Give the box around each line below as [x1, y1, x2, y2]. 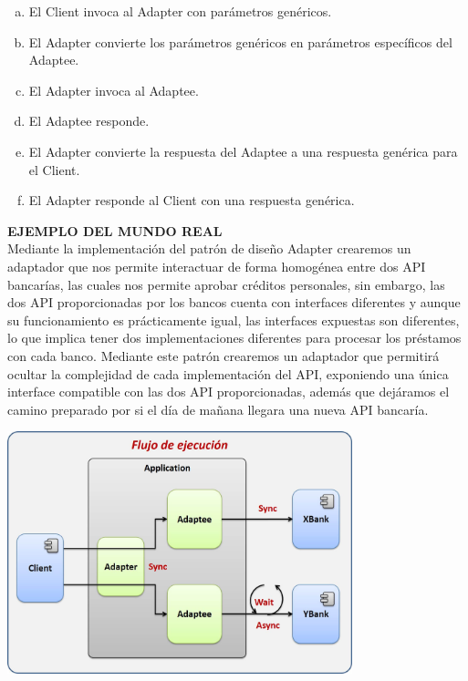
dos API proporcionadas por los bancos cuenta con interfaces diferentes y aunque [7, 293, 461, 312]
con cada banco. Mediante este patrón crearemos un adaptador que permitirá [7, 346, 440, 365]
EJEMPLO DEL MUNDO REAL [7, 221, 223, 240]
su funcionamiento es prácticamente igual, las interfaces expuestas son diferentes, [7, 310, 460, 329]
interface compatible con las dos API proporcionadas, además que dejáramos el [7, 382, 450, 401]
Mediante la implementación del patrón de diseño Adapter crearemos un [7, 239, 411, 258]
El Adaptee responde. [28, 111, 150, 130]
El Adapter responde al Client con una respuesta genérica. [28, 191, 355, 210]
